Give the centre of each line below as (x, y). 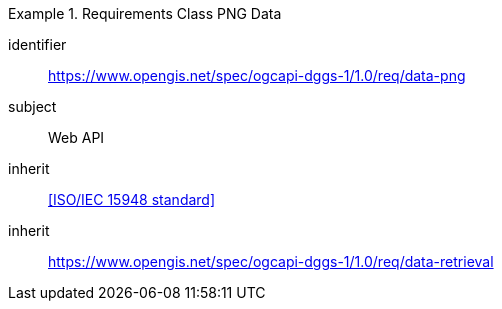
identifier (37, 44)
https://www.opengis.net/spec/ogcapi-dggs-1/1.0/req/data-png (257, 75)
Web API (76, 137)
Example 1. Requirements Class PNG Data (145, 13)
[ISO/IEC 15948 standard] (132, 199)
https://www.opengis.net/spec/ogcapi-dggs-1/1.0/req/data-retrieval (271, 261)
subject (32, 106)
